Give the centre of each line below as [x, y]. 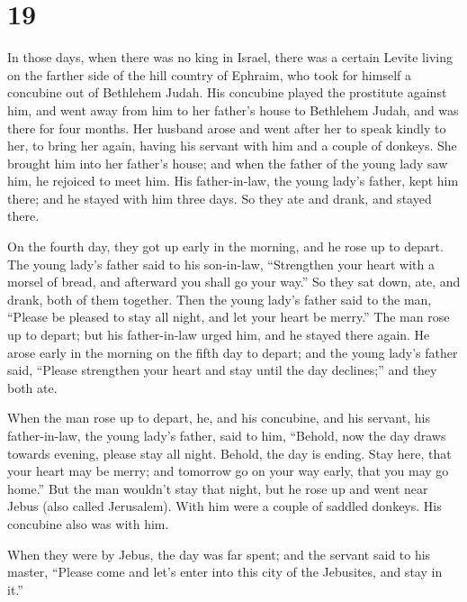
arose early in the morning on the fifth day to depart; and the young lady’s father [233, 352]
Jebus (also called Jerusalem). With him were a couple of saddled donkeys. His [225, 506]
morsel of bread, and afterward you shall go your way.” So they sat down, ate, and [234, 282]
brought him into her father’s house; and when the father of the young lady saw [228, 163]
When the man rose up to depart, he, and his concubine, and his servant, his [219, 418]
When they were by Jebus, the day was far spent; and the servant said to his [219, 554]
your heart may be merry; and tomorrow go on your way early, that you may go [228, 471]
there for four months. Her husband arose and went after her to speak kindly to [227, 128]
